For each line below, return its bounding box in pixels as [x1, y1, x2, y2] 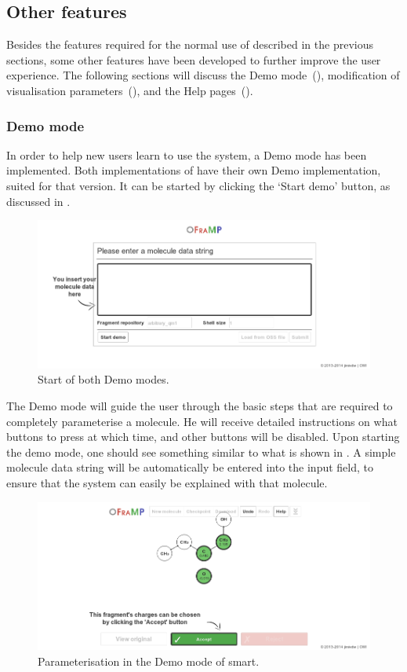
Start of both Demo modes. [38, 371, 169, 387]
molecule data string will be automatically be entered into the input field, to [6, 459, 374, 476]
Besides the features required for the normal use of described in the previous [6, 36, 373, 53]
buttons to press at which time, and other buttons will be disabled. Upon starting [6, 428, 400, 445]
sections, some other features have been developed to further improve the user [6, 51, 381, 68]
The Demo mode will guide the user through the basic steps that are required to [6, 398, 393, 413]
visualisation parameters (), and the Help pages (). [6, 82, 253, 98]
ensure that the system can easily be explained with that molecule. [6, 474, 328, 490]
